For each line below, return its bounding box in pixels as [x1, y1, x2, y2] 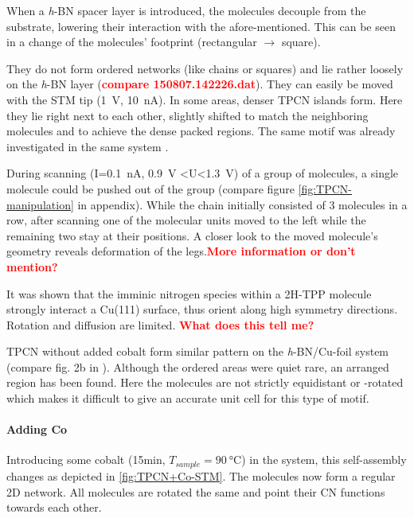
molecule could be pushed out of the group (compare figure [6, 180, 295, 197]
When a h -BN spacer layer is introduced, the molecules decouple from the [6, 2, 366, 18]
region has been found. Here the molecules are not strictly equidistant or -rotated [6, 374, 404, 391]
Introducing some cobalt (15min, [6, 451, 166, 468]
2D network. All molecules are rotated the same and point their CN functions [6, 483, 385, 500]
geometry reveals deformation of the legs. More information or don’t [6, 243, 356, 259]
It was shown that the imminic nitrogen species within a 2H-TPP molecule [6, 285, 372, 302]
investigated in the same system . [6, 138, 169, 154]
